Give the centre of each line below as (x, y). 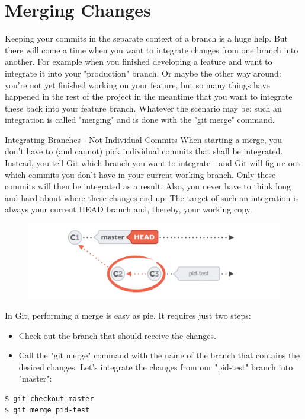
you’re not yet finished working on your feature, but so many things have (137, 85)
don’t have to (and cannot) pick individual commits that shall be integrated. (144, 151)
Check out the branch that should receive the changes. (117, 335)
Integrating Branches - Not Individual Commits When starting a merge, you (144, 139)
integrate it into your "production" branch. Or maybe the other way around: (143, 73)
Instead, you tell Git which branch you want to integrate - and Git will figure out (152, 163)
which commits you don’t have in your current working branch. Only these (140, 174)
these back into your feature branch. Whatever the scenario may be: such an (143, 108)
